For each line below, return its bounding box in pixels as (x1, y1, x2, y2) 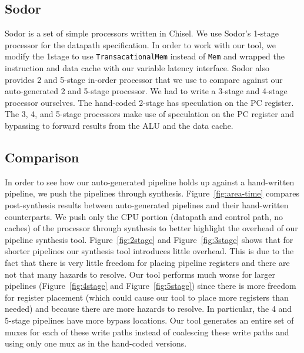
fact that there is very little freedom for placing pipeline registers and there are (5, 256, 290, 268)
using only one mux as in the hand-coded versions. (5, 337, 187, 349)
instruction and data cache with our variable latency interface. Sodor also (5, 62, 269, 74)
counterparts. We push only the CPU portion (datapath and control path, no (5, 210, 283, 222)
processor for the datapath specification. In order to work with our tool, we (5, 38, 276, 51)
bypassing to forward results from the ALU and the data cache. (5, 119, 233, 132)
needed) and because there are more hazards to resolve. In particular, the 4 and (5, 302, 292, 315)
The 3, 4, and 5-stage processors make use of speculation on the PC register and (5, 108, 294, 120)
